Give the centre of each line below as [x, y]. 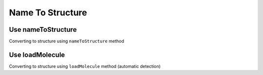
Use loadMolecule [37, 55]
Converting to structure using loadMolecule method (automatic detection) [85, 66]
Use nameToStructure [43, 30]
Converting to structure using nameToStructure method [66, 41]
